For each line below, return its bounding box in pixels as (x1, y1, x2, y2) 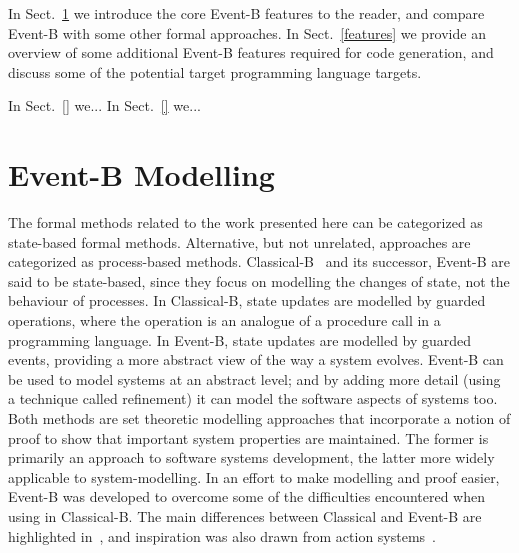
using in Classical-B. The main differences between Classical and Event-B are (8, 506, 482, 526)
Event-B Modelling (8, 154, 275, 195)
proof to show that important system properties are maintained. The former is (8, 427, 489, 448)
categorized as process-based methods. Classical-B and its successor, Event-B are (8, 251, 510, 272)
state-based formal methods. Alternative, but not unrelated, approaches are (8, 231, 471, 252)
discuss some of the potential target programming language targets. (8, 61, 422, 82)
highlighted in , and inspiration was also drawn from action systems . (8, 525, 437, 546)
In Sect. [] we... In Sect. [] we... (8, 95, 201, 116)
